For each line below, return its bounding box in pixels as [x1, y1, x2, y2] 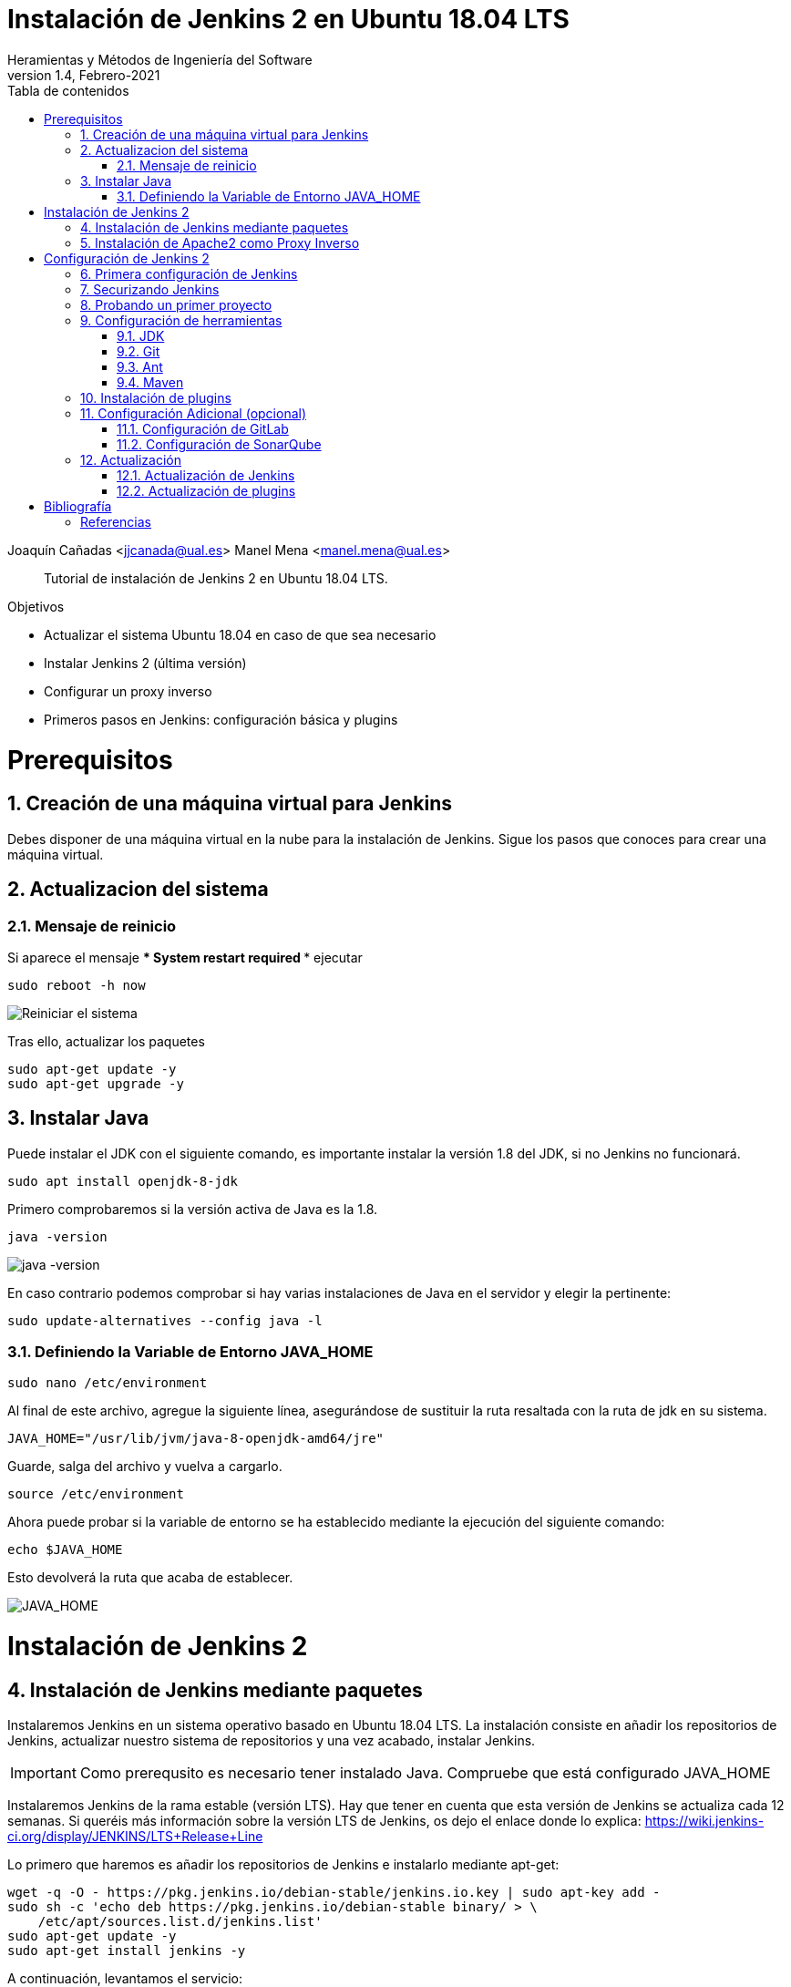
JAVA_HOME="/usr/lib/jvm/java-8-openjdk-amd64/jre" [7, 1431, 385, 1446]
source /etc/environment [7, 1487, 184, 1502]
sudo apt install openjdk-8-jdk [7, 1173, 238, 1189]
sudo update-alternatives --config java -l [7, 1313, 323, 1328]
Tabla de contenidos [7, 82, 129, 98]
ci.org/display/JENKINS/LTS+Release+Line [7, 1828, 263, 1845]
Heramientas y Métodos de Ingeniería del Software [7, 51, 313, 67]
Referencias [80, 513, 152, 530]
